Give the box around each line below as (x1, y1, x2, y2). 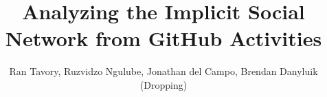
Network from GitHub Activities (5, 24, 322, 52)
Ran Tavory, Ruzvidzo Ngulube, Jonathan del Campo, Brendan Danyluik (9, 64, 318, 78)
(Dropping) (139, 77, 188, 91)
